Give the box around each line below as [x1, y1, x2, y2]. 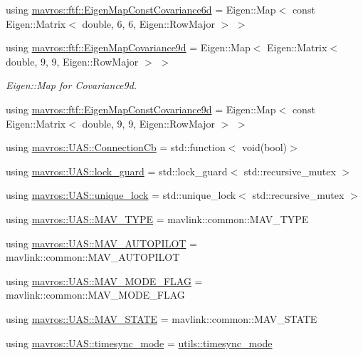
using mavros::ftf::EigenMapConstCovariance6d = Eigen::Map [6, 2, 276, 16]
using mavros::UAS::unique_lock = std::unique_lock [6, 187, 236, 202]
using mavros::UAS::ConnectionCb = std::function [6, 140, 226, 155]
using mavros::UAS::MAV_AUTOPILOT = [6, 235, 197, 250]
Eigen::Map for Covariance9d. [6, 78, 137, 93]
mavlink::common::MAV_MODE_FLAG [6, 287, 185, 302]
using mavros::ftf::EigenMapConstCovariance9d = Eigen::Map [6, 101, 276, 116]
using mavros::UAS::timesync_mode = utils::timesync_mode [6, 335, 273, 350]
